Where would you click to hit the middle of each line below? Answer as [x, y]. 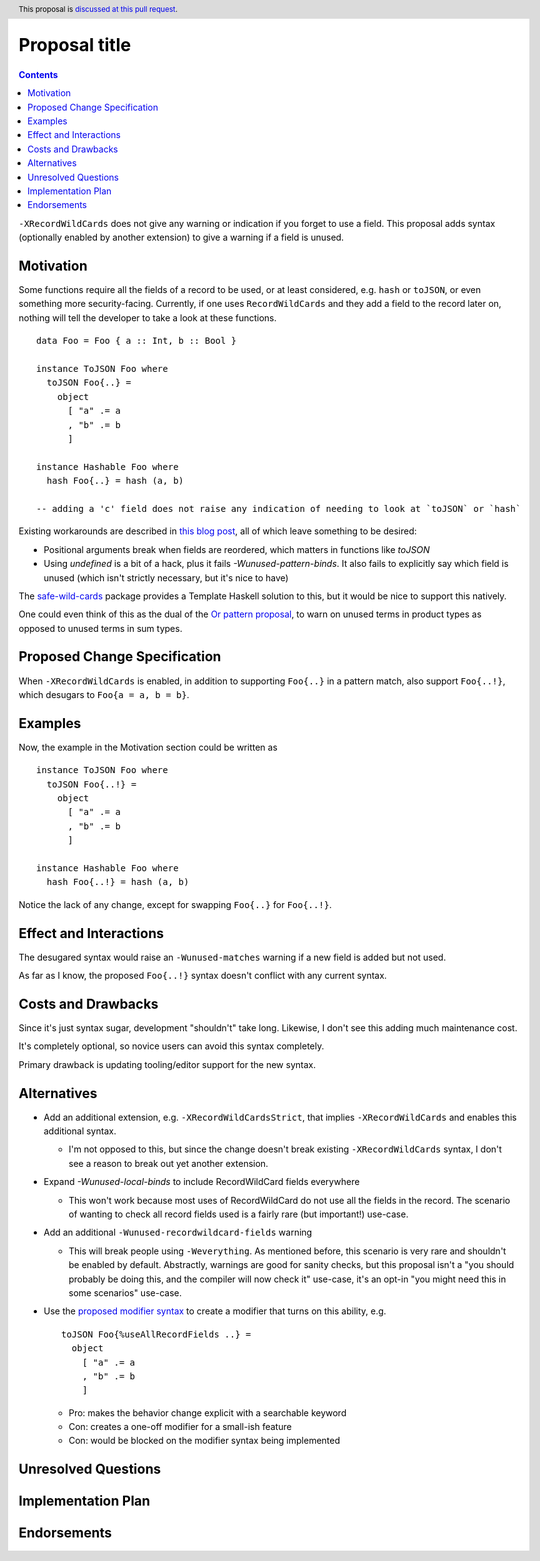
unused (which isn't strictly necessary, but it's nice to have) [166, 577]
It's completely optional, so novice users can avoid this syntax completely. [171, 1046]
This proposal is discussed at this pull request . [98, 9]
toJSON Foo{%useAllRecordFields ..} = [156, 1334]
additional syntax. [80, 1131]
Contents [38, 74]
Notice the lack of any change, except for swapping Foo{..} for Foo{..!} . [175, 904]
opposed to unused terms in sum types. [100, 628]
